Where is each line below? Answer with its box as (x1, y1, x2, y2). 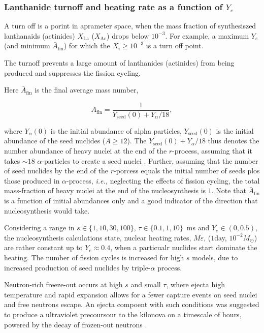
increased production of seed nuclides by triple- (4, 262, 151, 273)
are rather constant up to (4, 242, 83, 253)
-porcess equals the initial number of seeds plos (114, 165, 260, 176)
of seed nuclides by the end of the (4, 165, 109, 176)
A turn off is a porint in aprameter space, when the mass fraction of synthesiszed (4, 20, 256, 31)
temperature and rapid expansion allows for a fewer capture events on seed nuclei (4, 289, 257, 299)
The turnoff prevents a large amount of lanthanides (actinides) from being (4, 57, 235, 68)
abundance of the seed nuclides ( (4, 135, 106, 146)
